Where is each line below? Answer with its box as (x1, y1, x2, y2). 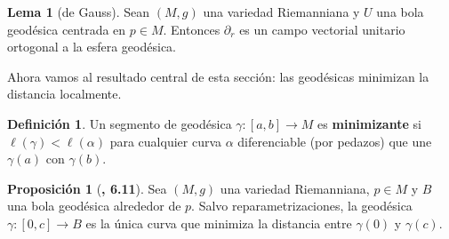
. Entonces (163, 20, 220, 38)
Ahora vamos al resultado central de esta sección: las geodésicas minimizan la (7, 67, 429, 85)
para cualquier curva (109, 131, 222, 150)
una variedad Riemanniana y (203, 3, 360, 20)
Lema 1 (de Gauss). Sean (7, 3, 150, 20)
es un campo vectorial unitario (239, 20, 405, 38)
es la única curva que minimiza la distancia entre (85, 213, 352, 232)
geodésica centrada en (7, 20, 126, 38)
